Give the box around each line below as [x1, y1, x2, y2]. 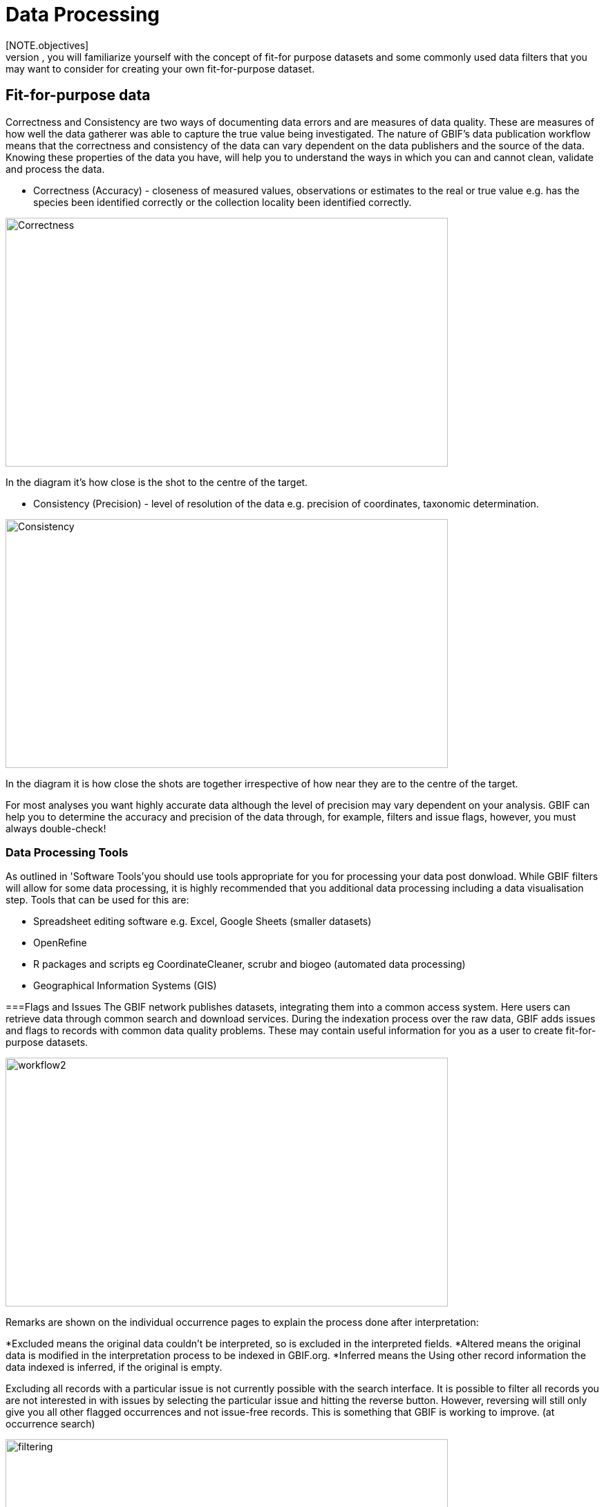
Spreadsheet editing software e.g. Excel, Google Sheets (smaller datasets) [33, 915, 372, 928]
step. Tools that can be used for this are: [6, 894, 189, 906]
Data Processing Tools [6, 845, 129, 859]
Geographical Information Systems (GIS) [33, 980, 217, 992]
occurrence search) [6, 1418, 95, 1430]
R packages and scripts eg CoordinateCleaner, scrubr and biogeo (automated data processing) [33, 958, 466, 971]
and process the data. [6, 162, 105, 175]
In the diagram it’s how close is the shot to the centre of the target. [6, 476, 308, 488]
